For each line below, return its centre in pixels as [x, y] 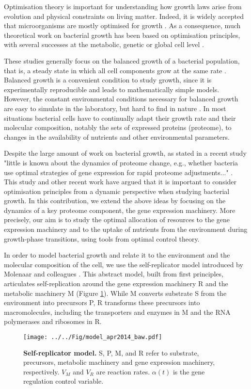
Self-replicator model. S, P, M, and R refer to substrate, [111, 352]
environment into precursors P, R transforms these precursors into [102, 302]
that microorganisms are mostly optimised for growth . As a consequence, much [122, 25]
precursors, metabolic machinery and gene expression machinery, [119, 362]
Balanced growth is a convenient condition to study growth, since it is [108, 80]
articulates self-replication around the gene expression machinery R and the [116, 284]
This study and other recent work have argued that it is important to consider [120, 182]
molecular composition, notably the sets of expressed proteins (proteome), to [118, 127]
